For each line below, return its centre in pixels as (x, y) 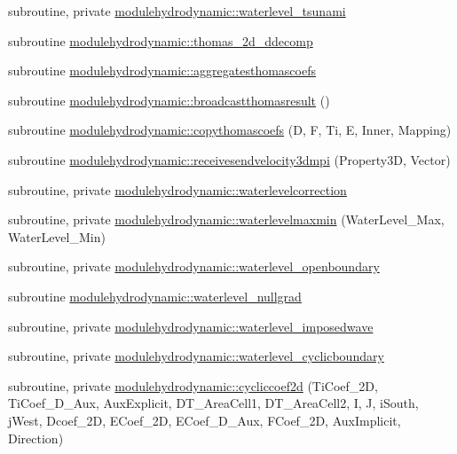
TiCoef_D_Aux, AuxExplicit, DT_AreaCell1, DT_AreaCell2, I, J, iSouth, (213, 403)
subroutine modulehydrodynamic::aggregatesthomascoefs (162, 70)
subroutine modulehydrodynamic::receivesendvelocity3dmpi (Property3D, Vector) (229, 159)
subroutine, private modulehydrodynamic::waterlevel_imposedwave (191, 326)
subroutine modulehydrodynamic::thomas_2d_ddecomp (161, 40)
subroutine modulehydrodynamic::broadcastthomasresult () (169, 100)
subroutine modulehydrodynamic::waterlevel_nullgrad (155, 296)
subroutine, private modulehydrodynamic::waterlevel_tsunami (177, 11)
